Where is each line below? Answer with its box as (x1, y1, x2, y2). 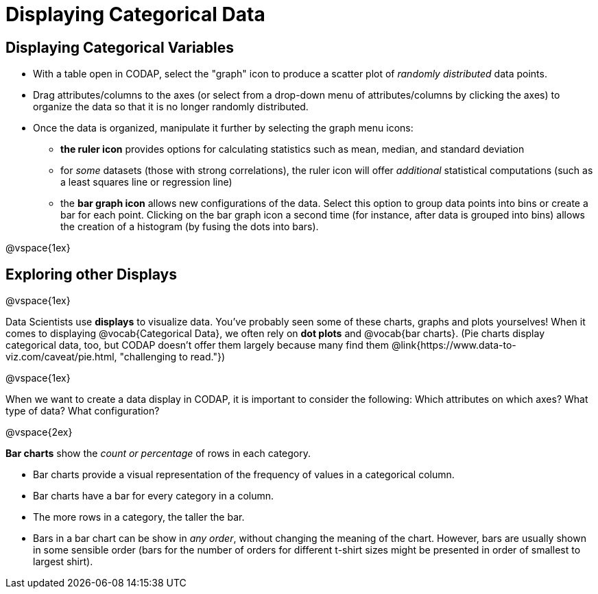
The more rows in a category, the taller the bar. (33, 511, 245, 523)
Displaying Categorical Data (5, 3, 265, 26)
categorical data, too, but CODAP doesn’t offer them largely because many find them (5, 339, 389, 351)
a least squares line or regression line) (60, 176, 232, 188)
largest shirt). (33, 556, 93, 568)
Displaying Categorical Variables (5, 38, 235, 56)
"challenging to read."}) (119, 351, 226, 363)
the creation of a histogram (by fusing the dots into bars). (60, 221, 319, 233)
